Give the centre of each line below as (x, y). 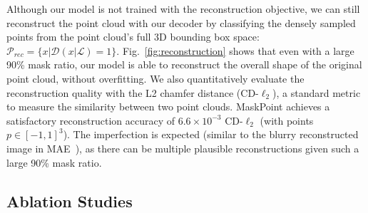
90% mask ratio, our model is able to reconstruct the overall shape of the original (184, 64)
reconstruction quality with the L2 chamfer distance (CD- (133, 92)
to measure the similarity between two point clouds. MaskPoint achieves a (168, 106)
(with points (287, 120)
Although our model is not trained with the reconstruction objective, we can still (183, 9)
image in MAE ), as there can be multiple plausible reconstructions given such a (183, 148)
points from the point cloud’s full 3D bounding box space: (133, 37)
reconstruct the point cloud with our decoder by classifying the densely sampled (181, 22)
